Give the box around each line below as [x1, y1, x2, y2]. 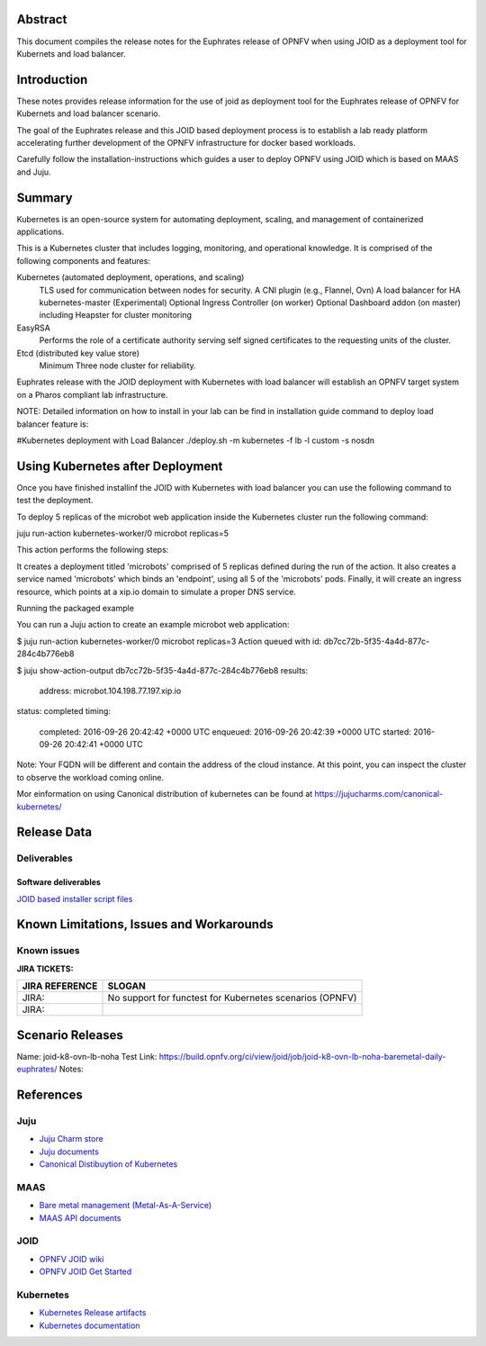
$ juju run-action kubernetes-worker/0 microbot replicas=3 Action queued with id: [16, 636, 322, 646]
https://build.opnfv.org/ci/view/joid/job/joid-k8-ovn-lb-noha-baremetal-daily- [158, 1051, 446, 1061]
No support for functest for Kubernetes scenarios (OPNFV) [107, 991, 357, 1004]
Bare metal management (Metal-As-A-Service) [39, 1200, 212, 1211]
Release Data [16, 825, 93, 840]
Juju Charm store [39, 1134, 103, 1144]
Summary [16, 190, 73, 205]
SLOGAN [107, 980, 146, 992]
